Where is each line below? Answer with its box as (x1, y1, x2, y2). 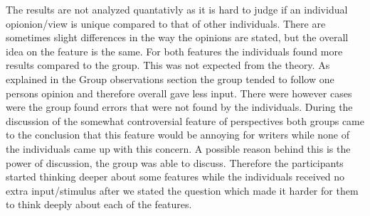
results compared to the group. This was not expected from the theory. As (6, 58, 330, 72)
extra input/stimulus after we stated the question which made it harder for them (6, 183, 359, 198)
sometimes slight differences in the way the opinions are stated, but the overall (6, 30, 349, 45)
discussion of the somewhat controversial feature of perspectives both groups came (6, 113, 364, 128)
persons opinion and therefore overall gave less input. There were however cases (6, 85, 352, 100)
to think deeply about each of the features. (6, 197, 192, 212)
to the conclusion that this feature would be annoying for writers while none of (6, 127, 350, 142)
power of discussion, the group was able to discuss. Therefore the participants (6, 155, 344, 170)
